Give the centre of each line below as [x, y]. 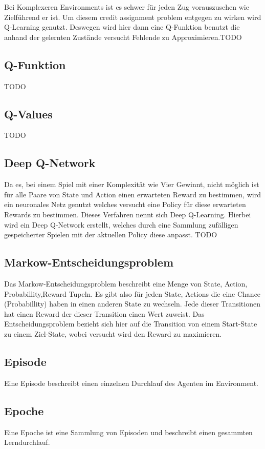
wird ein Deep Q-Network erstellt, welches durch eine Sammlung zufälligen [121, 224]
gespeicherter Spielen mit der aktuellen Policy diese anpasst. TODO [111, 234]
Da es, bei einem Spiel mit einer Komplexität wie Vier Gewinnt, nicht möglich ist [132, 184]
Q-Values [28, 114]
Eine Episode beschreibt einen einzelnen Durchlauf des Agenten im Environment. [131, 383]
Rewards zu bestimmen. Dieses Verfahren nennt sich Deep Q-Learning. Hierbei [128, 214]
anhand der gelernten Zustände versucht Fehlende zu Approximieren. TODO [123, 37]
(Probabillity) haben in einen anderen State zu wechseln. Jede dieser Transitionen [132, 304]
